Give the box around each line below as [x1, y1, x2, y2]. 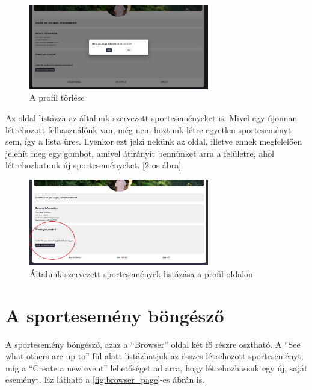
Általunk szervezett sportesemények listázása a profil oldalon [29, 267, 253, 280]
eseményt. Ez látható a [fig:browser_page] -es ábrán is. [5, 373, 205, 386]
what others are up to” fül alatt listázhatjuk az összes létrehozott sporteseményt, [5, 350, 304, 362]
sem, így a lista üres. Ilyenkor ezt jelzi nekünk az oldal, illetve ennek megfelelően [5, 135, 302, 148]
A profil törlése [29, 91, 85, 104]
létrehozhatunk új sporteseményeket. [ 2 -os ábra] [5, 159, 182, 171]
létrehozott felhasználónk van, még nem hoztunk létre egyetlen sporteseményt [5, 123, 292, 136]
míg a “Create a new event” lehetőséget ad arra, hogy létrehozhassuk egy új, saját [5, 361, 308, 374]
